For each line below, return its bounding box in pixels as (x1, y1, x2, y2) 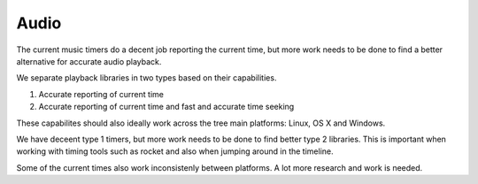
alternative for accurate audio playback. (16, 56, 162, 66)
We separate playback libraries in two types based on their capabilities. (16, 73, 277, 83)
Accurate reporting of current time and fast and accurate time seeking (38, 102, 295, 112)
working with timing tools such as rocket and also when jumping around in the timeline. (16, 146, 334, 157)
